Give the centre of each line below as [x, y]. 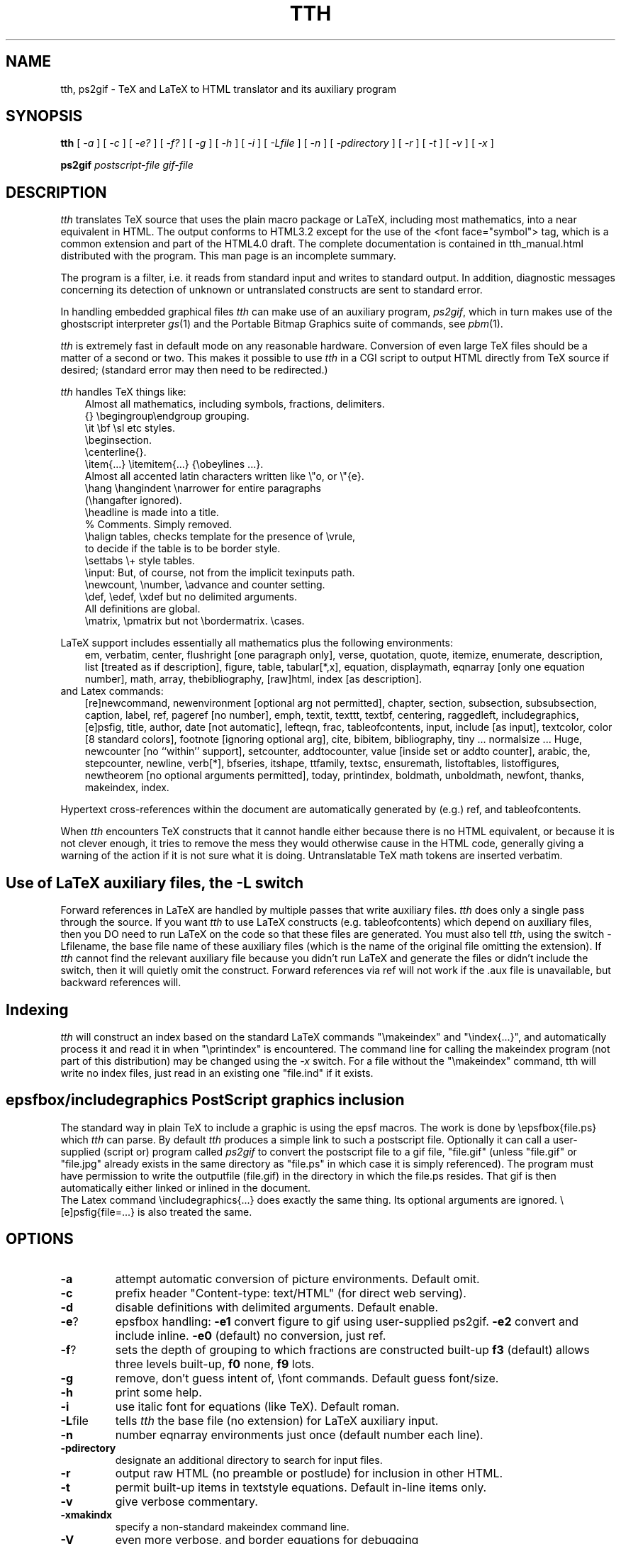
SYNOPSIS [44, 116]
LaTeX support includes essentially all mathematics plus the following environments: [257, 643]
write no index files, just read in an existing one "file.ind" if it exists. [217, 1073]
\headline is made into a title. [152, 513]
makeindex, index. [127, 788]
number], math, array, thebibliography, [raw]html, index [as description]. [253, 679]
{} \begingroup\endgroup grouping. [167, 416]
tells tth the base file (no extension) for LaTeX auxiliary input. [277, 1420]
